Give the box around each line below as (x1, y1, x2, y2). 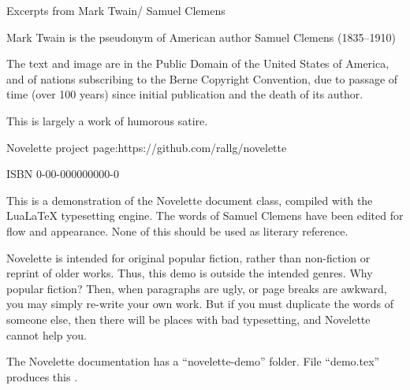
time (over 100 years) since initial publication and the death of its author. (6, 86, 363, 102)
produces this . (6, 368, 78, 384)
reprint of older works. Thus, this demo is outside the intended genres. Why (6, 265, 373, 281)
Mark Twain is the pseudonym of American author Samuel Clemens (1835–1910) (6, 28, 396, 45)
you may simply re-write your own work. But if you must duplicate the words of (6, 295, 393, 312)
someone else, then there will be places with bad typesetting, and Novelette (6, 310, 371, 327)
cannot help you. (6, 326, 87, 343)
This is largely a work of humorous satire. (6, 112, 208, 128)
